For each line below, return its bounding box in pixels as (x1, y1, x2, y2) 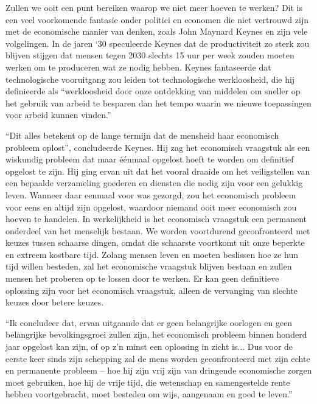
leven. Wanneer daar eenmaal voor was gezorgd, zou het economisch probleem (5, 188, 296, 201)
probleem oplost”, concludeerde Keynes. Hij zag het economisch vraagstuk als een (5, 141, 310, 153)
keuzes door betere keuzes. (5, 296, 104, 308)
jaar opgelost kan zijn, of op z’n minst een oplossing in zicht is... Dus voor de (5, 340, 293, 353)
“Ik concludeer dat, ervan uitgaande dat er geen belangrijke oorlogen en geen (5, 316, 293, 329)
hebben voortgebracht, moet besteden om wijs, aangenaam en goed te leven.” (5, 388, 293, 400)
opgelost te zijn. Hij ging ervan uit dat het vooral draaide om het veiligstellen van (5, 164, 310, 177)
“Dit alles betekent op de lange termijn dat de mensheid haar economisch (5, 128, 279, 141)
